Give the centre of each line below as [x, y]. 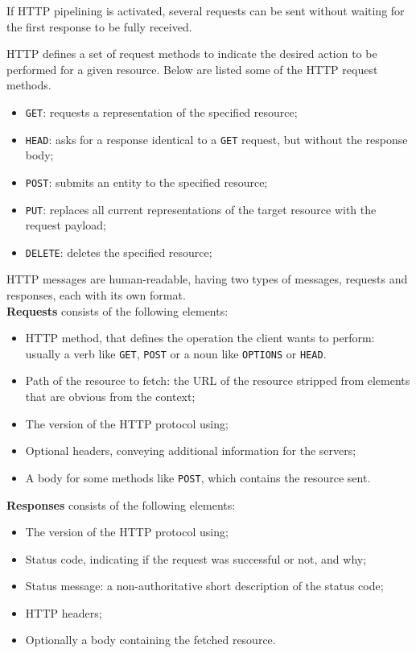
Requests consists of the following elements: [117, 310]
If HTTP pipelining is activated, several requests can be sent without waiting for [206, 10]
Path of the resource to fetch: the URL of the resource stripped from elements [218, 380]
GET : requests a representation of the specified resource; [161, 112]
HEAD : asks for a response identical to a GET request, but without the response [216, 139]
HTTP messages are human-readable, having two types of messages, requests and [207, 279]
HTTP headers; [64, 612]
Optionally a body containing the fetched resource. [150, 640]
